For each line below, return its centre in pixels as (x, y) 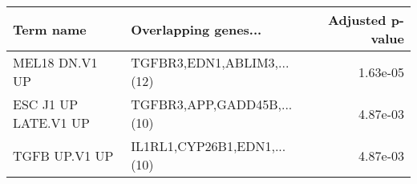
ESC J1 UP (46, 104)
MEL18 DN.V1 (55, 62)
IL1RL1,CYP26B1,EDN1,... (208, 146)
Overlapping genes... (196, 29)
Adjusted (357, 20)
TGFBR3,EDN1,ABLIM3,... (210, 62)
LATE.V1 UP (51, 123)
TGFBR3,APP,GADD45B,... (212, 104)
